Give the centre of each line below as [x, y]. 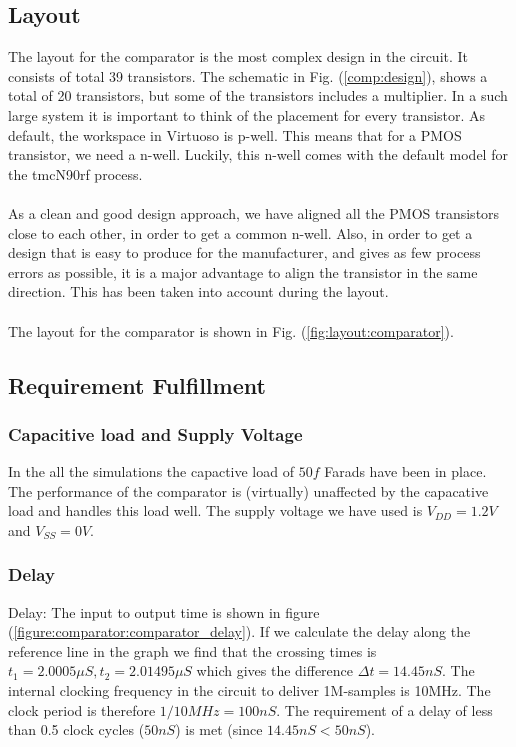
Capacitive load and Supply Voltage [155, 433]
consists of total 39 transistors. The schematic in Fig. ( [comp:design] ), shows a [248, 75]
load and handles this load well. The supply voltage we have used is [215, 510]
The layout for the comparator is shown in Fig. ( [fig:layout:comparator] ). [231, 330]
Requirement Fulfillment [137, 384]
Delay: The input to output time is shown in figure [164, 611]
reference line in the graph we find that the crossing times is [192, 650]
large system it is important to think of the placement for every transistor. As [247, 114]
